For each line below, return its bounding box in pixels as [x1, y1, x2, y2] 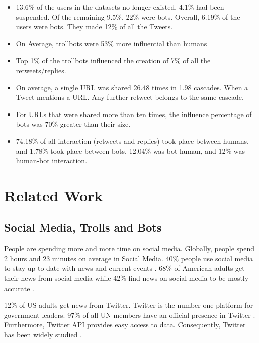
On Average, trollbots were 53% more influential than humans [16, 38, 207, 48]
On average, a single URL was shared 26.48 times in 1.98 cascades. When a [16, 82, 248, 92]
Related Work [4, 185, 103, 205]
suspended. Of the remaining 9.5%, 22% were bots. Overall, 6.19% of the [16, 11, 240, 22]
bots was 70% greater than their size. [16, 119, 131, 129]
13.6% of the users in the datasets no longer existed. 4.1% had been [16, 2, 224, 12]
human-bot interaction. [16, 155, 88, 166]
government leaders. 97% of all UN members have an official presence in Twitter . [4, 309, 255, 320]
